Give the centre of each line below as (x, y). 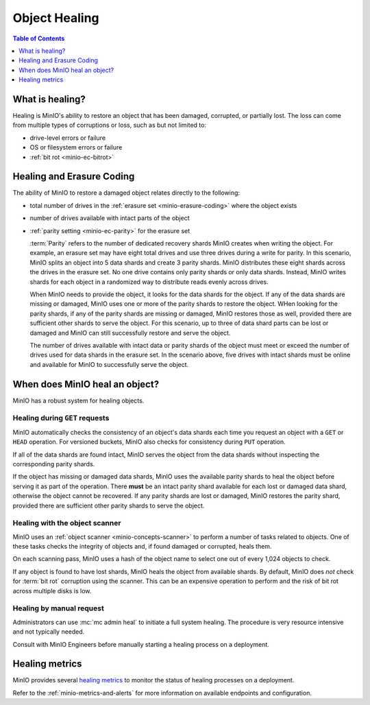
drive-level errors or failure (68, 138)
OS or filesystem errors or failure (76, 147)
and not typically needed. (49, 632)
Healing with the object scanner (67, 523)
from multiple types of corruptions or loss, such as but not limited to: (110, 125)
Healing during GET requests (61, 418)
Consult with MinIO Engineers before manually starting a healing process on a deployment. (141, 644)
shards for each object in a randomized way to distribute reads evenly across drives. (149, 282)
